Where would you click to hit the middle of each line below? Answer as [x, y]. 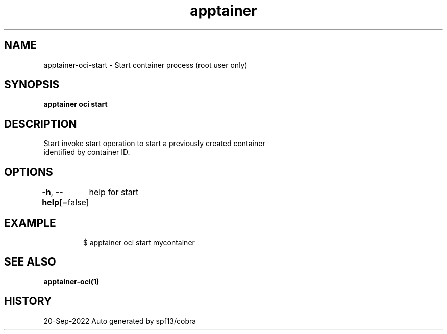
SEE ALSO [30, 262]
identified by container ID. [87, 152]
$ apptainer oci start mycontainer [139, 242]
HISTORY [28, 301]
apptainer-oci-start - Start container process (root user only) [145, 65]
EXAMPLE [30, 223]
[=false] [74, 202]
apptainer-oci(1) [71, 281]
